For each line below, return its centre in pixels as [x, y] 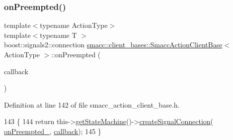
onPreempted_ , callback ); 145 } [53, 131]
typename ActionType [74, 25]
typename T [58, 35]
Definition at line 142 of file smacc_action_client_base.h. [92, 104]
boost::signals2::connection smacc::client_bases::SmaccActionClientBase [113, 45]
